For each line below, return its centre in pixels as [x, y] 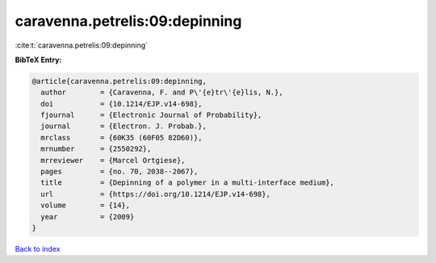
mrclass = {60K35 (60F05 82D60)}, [122, 138]
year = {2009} [88, 217]
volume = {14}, [86, 205]
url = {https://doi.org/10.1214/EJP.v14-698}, [155, 194]
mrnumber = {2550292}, [96, 149]
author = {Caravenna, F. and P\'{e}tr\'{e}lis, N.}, [162, 92]
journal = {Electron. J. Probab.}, [124, 126]
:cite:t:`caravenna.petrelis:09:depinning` [82, 45]
